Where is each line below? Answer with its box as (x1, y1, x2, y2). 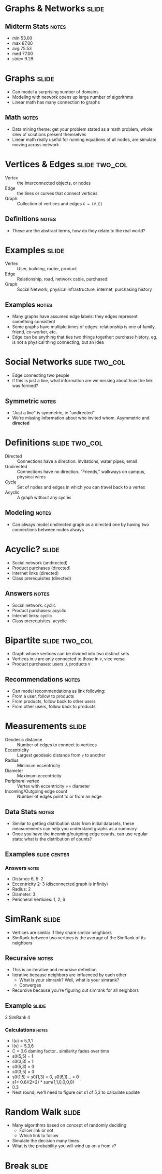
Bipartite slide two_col (5, 635, 93, 646)
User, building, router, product (17, 266, 77, 272)
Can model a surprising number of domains (12, 88, 99, 95)
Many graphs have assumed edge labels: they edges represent (12, 314, 138, 319)
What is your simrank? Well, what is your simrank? (19, 977, 119, 983)
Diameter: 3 (12, 891, 36, 897)
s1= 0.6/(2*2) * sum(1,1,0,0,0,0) (12, 1079, 74, 1085)
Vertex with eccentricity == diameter (17, 783, 90, 789)
